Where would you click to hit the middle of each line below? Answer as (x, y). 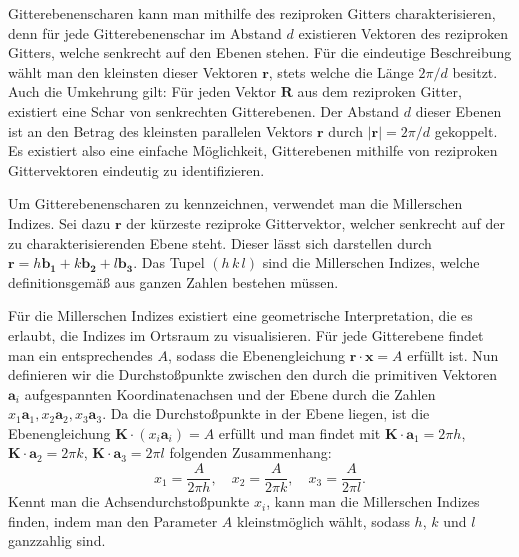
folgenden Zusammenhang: (250, 452)
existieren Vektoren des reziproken (403, 32)
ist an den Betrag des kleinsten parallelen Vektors (160, 130)
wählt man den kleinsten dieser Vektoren (133, 71)
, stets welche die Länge (341, 71)
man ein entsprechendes (80, 354)
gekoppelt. (466, 130)
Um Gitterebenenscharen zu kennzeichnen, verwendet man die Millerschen (235, 203)
